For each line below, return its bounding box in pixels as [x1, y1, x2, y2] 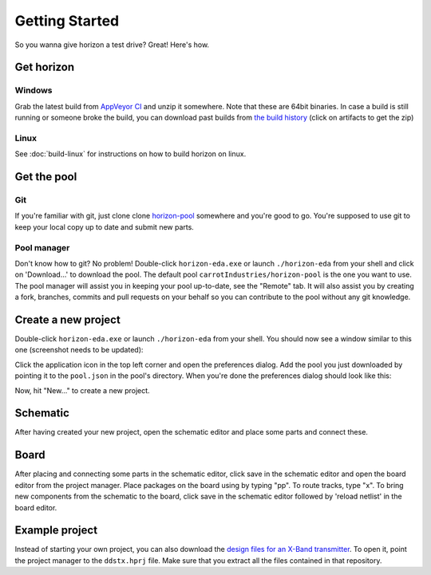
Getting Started [14, 12, 120, 30]
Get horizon [14, 61, 75, 74]
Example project [14, 523, 98, 538]
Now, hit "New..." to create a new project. [14, 385, 151, 395]
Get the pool [14, 170, 77, 183]
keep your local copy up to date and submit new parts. [14, 222, 195, 231]
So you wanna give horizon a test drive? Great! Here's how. [14, 40, 210, 49]
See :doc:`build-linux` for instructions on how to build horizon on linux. [14, 149, 247, 159]
